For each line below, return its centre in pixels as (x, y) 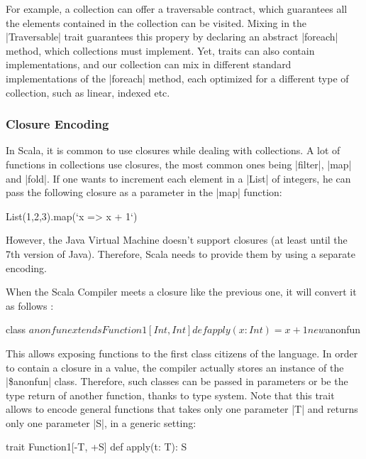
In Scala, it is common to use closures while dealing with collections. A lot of (173, 150)
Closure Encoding (57, 124)
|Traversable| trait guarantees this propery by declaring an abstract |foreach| (172, 37)
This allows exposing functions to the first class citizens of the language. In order (182, 353)
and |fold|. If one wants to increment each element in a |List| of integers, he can (178, 178)
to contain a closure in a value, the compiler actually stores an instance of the (175, 367)
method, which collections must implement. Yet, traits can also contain (160, 50)
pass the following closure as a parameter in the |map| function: (144, 192)
